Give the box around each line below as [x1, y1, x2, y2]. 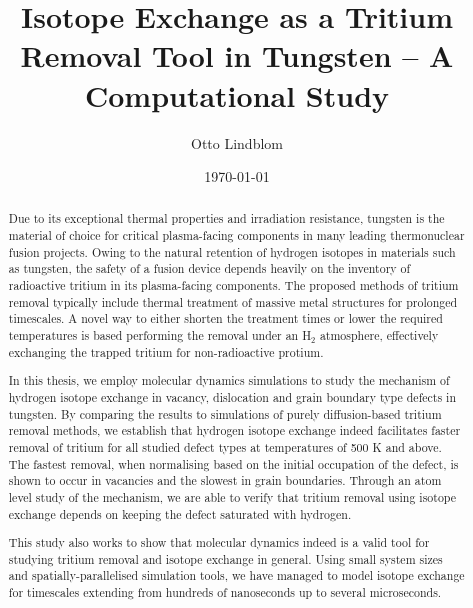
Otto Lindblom [191, 132, 283, 153]
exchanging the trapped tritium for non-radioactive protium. [8, 343, 324, 360]
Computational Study [84, 74, 390, 115]
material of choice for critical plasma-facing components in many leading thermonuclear [8, 227, 465, 244]
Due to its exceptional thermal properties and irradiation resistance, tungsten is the [8, 210, 445, 227]
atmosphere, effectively [319, 327, 439, 344]
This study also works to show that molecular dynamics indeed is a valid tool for [8, 534, 430, 551]
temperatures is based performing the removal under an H [8, 327, 312, 344]
